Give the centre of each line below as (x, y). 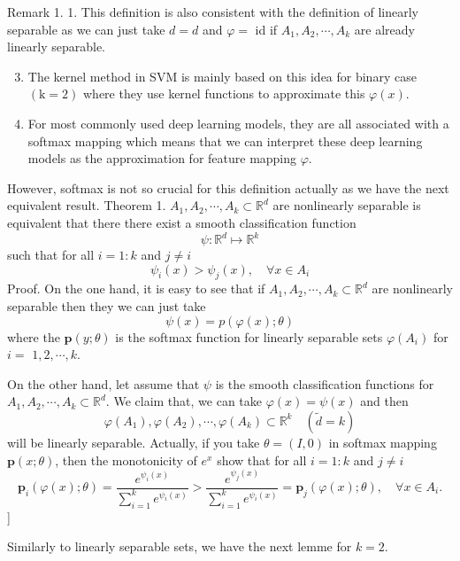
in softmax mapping (383, 442)
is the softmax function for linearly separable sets (249, 336)
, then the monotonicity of (126, 460)
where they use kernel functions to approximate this (224, 93)
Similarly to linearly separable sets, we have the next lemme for (180, 546)
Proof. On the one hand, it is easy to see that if (136, 288)
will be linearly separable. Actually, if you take (134, 442)
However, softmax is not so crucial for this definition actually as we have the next (228, 187)
